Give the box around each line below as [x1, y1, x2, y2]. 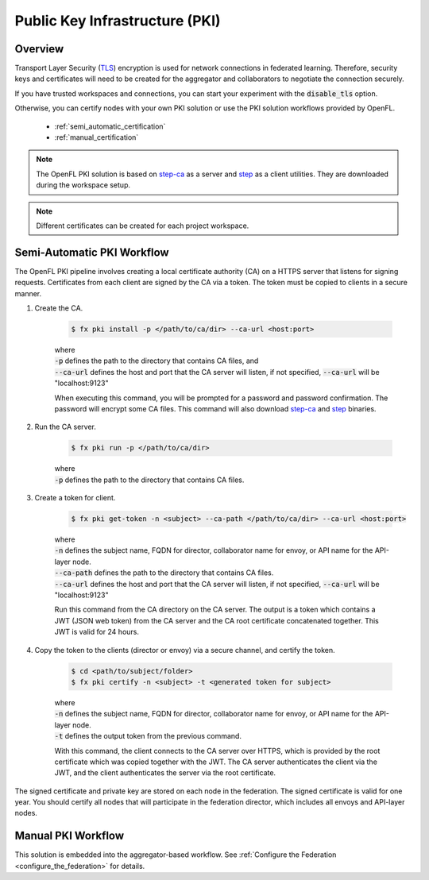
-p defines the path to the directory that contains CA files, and [54, 356, 259, 365]
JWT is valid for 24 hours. [54, 627, 139, 637]
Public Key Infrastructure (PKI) [14, 12, 222, 29]
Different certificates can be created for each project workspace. [36, 221, 249, 230]
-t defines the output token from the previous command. [54, 731, 242, 741]
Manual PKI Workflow [14, 829, 125, 843]
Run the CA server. [34, 422, 97, 432]
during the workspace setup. [36, 180, 131, 190]
